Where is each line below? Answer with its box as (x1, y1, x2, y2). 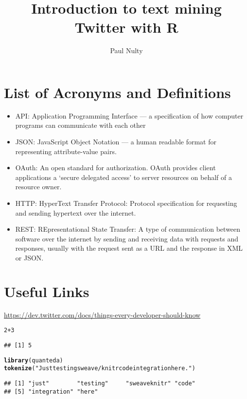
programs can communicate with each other (15, 120, 146, 130)
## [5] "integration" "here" (4, 388, 98, 395)
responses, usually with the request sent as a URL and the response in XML (15, 243, 243, 253)
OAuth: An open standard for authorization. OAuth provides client (15, 162, 216, 173)
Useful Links (4, 281, 89, 301)
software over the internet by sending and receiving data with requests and (15, 233, 239, 243)
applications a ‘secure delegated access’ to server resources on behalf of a (15, 172, 232, 182)
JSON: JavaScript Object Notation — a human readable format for (15, 137, 216, 147)
